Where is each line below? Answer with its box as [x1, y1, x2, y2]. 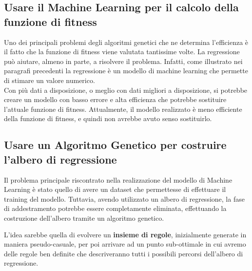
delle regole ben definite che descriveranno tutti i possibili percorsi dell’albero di [4, 248, 243, 258]
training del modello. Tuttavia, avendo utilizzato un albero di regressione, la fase [4, 193, 245, 204]
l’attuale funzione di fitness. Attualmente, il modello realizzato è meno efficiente [4, 104, 242, 114]
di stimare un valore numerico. [4, 75, 95, 85]
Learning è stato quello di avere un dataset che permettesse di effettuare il [4, 184, 226, 194]
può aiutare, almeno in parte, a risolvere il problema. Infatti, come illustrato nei [4, 56, 243, 66]
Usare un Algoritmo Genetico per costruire [4, 137, 227, 152]
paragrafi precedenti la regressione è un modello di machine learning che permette [4, 65, 248, 76]
